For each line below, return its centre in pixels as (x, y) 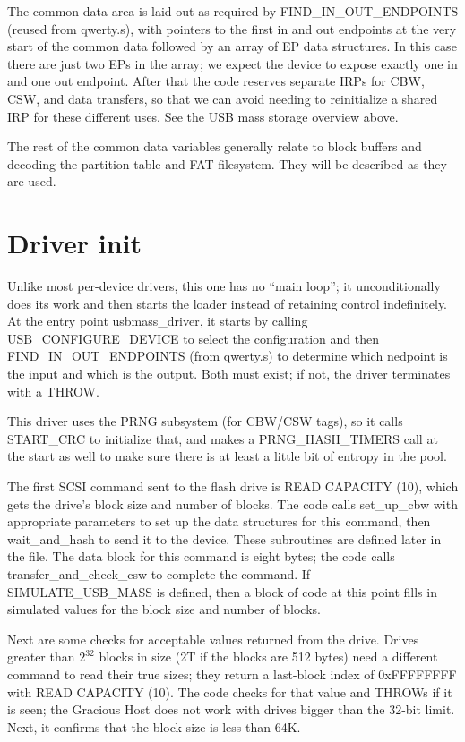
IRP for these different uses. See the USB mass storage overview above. (203, 116)
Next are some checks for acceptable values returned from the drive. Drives (213, 639)
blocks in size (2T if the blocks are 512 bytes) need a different (268, 657)
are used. (32, 181)
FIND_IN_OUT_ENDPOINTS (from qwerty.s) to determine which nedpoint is (228, 356)
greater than (41, 657)
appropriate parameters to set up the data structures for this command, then (219, 521)
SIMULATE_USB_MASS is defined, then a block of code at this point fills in (222, 591)
